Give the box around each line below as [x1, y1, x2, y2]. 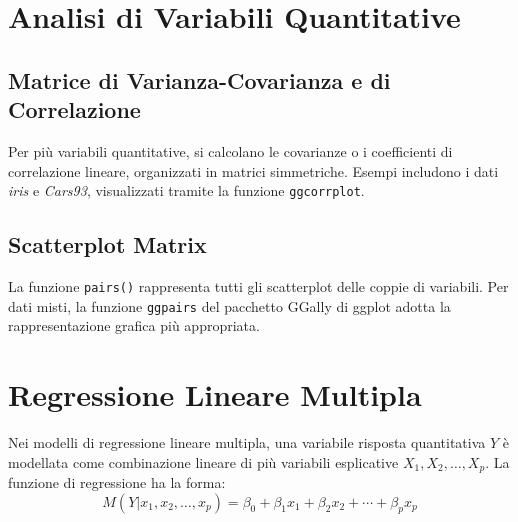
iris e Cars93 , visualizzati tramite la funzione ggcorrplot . [8, 180, 365, 201]
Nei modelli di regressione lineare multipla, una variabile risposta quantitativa [8, 432, 486, 453]
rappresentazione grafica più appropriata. [8, 315, 260, 336]
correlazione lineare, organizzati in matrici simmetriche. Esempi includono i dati [8, 160, 499, 181]
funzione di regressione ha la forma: [8, 472, 226, 493]
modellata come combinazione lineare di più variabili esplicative [8, 451, 399, 472]
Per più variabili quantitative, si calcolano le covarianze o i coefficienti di [8, 140, 453, 161]
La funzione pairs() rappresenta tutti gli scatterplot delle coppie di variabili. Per [8, 276, 509, 297]
